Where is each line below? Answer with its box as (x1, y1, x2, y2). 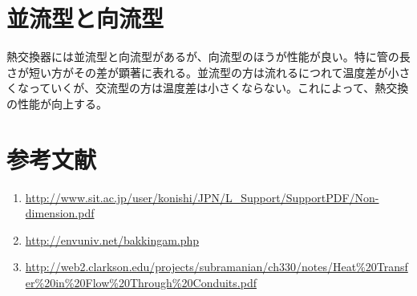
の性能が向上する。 (6, 95, 107, 112)
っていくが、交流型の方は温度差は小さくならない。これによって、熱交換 (28, 79, 409, 96)
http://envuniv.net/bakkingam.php (25, 231, 200, 248)
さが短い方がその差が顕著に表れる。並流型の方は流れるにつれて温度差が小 (6, 63, 399, 80)
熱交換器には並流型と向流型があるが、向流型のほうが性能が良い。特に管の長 (6, 48, 411, 65)
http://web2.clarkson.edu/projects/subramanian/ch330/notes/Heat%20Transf (25, 258, 408, 275)
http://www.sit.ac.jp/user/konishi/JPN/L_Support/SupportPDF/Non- (25, 189, 379, 205)
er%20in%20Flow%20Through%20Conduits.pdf (25, 274, 257, 290)
